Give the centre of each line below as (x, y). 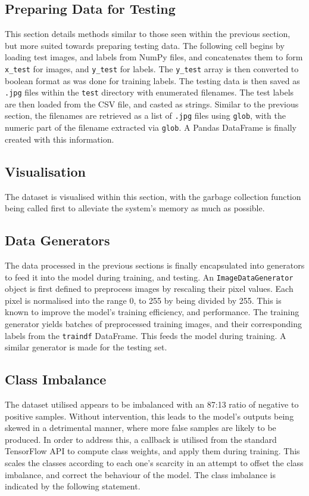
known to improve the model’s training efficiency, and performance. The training (152, 312)
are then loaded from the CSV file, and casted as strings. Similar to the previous (152, 104)
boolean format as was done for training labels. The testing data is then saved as (152, 80)
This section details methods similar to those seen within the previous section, (148, 34)
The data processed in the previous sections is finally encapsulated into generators (155, 265)
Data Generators (57, 240)
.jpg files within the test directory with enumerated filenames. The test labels (149, 92)
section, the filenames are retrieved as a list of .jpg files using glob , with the (145, 115)
